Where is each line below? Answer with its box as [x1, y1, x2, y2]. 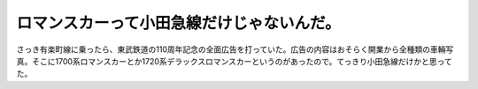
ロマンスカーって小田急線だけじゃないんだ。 [16, 13, 341, 33]
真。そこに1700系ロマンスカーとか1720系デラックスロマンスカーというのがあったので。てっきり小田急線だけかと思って [16, 56, 452, 66]
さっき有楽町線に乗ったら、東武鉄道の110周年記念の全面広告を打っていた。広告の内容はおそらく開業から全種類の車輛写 [16, 44, 454, 55]
